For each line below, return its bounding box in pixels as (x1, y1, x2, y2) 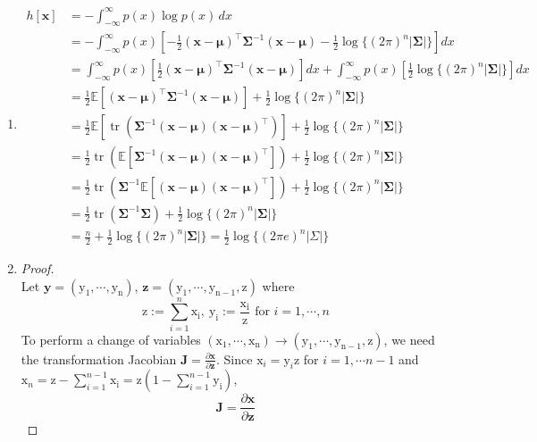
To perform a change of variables (21, 329, 201, 348)
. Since (216, 349, 253, 368)
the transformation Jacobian (21, 349, 177, 368)
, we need (383, 329, 435, 348)
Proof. (21, 258, 55, 277)
